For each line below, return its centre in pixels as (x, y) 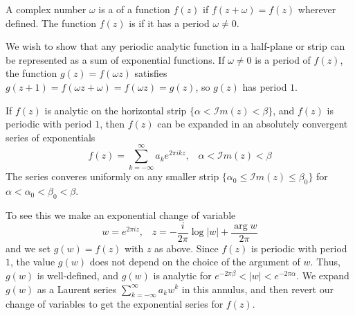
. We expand (323, 275)
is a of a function (134, 9)
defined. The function (51, 23)
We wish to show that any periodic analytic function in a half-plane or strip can (175, 46)
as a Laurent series (77, 289)
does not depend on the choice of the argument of (195, 262)
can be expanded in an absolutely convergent (253, 124)
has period (265, 86)
